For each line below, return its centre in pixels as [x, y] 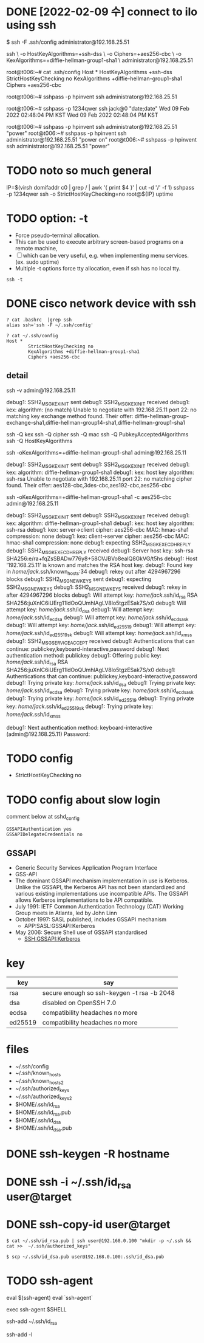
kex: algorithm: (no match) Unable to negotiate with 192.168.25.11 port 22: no [102, 410]
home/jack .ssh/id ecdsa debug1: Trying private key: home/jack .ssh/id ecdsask [100, 691]
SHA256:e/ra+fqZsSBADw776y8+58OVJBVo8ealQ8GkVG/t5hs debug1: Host [102, 558]
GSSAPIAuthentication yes [39, 829]
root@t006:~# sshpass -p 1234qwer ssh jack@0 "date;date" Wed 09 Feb [98, 108]
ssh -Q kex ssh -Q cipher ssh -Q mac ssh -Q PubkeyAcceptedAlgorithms [97, 434]
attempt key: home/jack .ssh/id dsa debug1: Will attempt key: [80, 610]
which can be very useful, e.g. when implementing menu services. [106, 255]
